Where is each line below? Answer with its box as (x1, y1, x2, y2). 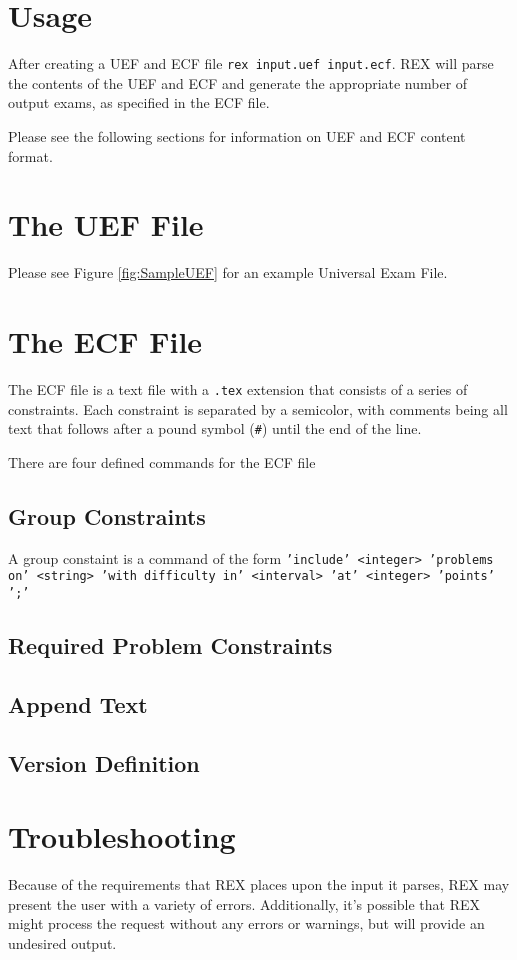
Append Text (8, 688, 148, 719)
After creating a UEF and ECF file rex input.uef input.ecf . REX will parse (8, 53, 494, 74)
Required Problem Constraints (8, 630, 333, 661)
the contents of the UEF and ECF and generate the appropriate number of (8, 72, 468, 93)
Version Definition (8, 747, 200, 778)
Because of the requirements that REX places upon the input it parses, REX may (8, 874, 510, 895)
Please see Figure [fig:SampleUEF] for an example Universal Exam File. (8, 262, 448, 283)
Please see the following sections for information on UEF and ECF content (8, 125, 466, 146)
